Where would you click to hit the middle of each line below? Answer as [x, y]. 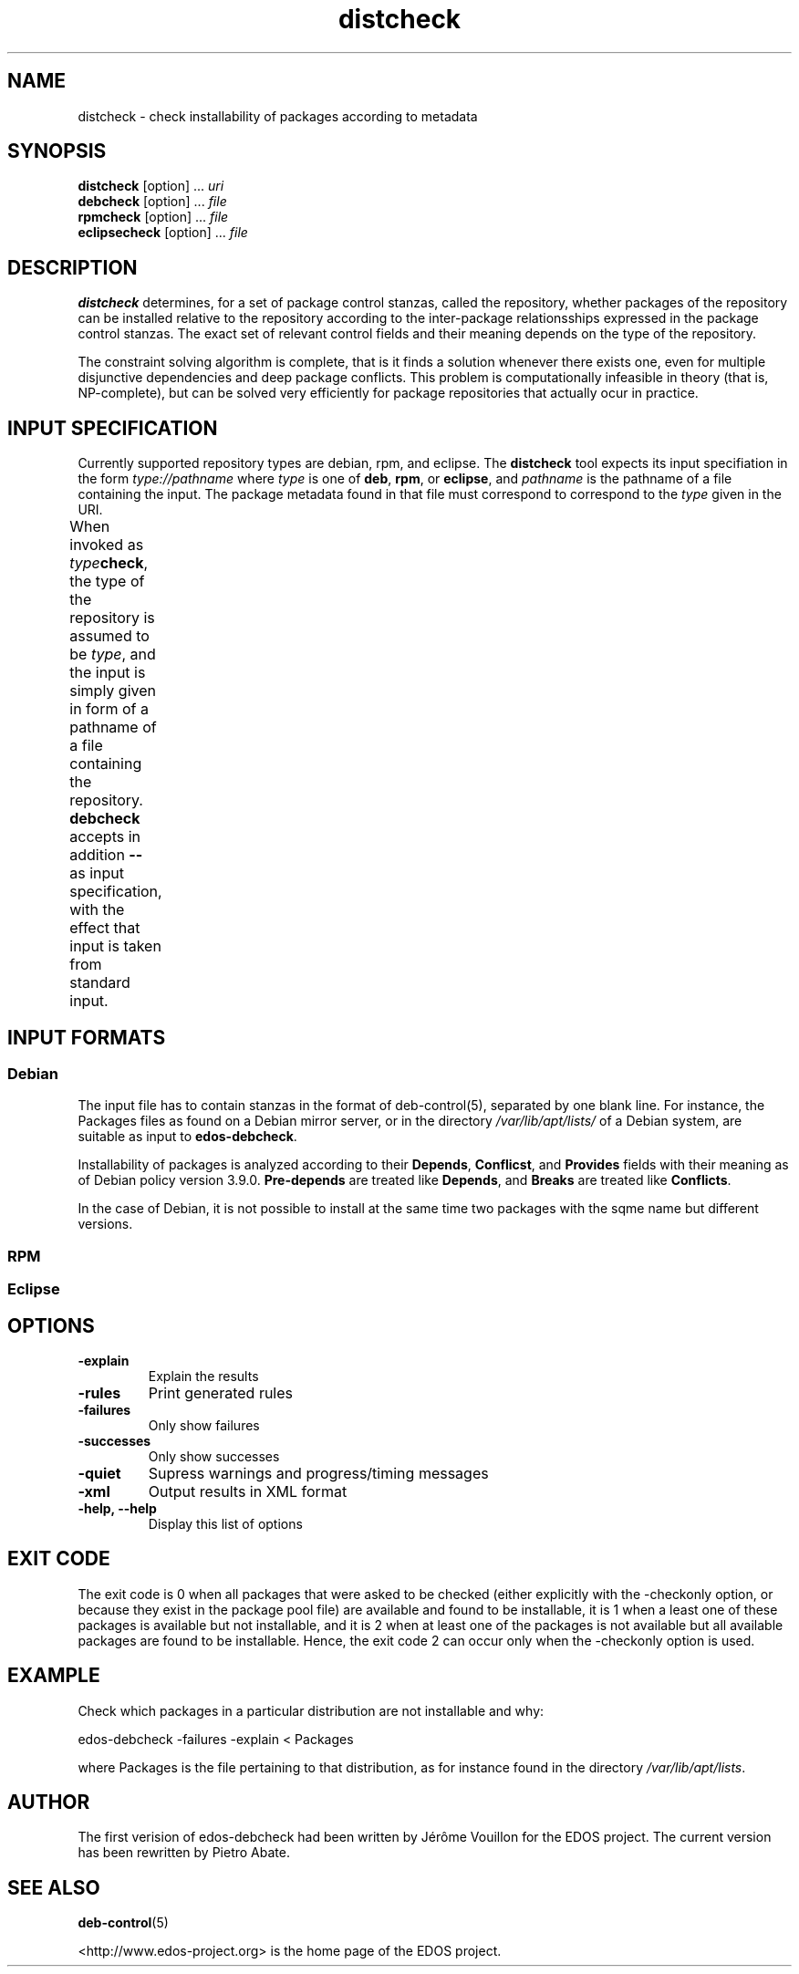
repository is [112, 618]
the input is [108, 673]
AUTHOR [49, 1803]
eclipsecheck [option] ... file [163, 233]
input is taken [115, 946]
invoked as [107, 545]
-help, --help [117, 1508]
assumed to [109, 636]
